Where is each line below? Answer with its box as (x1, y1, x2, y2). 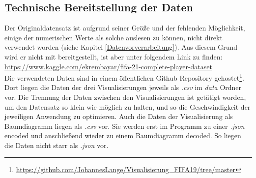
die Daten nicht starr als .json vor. (4, 140, 109, 150)
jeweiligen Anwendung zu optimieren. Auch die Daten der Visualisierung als (4, 111, 233, 121)
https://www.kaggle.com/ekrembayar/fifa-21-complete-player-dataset (4, 61, 212, 71)
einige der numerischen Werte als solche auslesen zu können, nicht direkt (4, 32, 223, 42)
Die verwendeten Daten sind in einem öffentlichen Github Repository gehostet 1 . (4, 71, 244, 83)
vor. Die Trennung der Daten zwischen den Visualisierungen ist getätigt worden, (4, 92, 246, 102)
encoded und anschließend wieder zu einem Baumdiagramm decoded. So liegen (4, 130, 241, 141)
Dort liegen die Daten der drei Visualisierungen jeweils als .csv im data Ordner (4, 82, 242, 92)
